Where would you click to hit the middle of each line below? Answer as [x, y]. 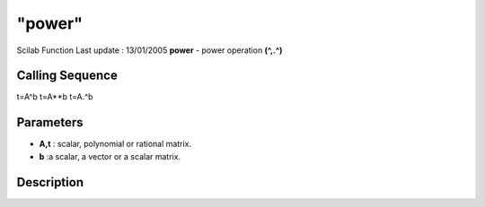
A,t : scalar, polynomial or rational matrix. [115, 144]
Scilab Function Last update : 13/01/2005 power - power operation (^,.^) [150, 50]
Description [50, 182]
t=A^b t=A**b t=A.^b [55, 97]
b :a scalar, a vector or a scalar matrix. [110, 156]
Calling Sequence [67, 76]
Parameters [50, 122]
